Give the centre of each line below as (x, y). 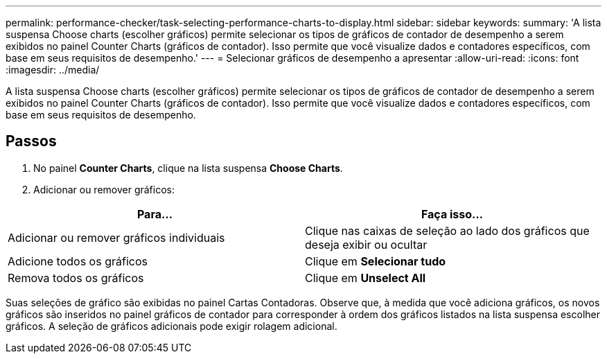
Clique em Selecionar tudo (376, 261)
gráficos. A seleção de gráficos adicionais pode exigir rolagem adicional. (171, 326)
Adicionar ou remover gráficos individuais (116, 237)
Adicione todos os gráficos (78, 261)
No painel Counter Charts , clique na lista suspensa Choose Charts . (188, 168)
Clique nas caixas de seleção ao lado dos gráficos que (447, 230)
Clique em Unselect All (366, 278)
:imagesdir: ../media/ (53, 70)
